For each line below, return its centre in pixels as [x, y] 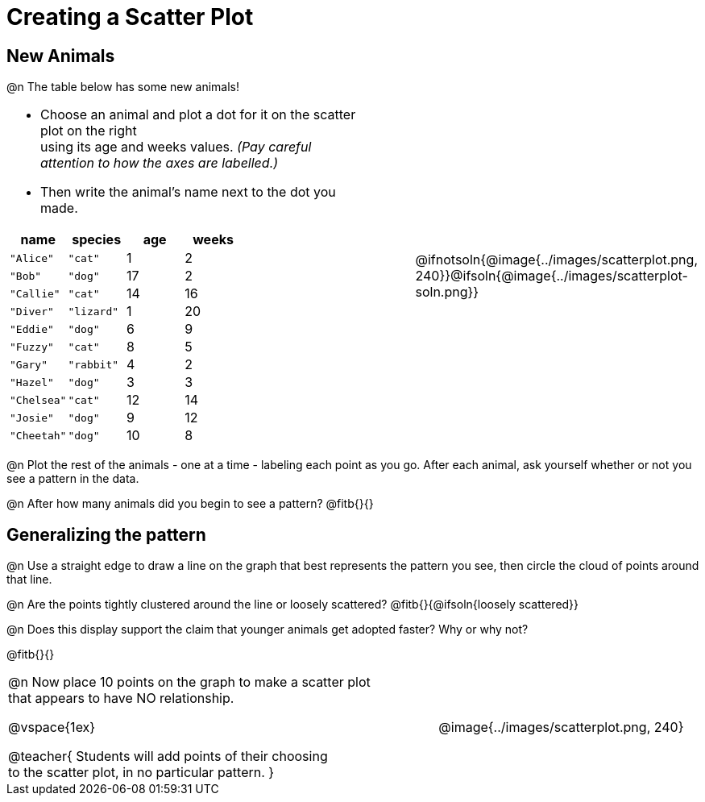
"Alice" [32, 258]
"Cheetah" [38, 435]
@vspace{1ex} [52, 727]
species [97, 240]
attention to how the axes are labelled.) [160, 163]
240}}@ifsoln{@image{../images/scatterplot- [552, 276]
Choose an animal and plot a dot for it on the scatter [198, 115]
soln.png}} [447, 292]
